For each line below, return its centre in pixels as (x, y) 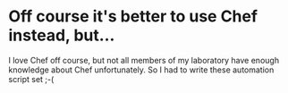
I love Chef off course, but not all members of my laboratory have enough (144, 60)
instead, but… (62, 35)
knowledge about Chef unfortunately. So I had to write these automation (141, 70)
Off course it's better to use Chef (133, 17)
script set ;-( (31, 79)
